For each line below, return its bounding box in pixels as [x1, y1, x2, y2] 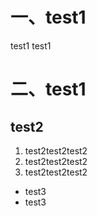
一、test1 [10, 6, 87, 29]
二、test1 [10, 78, 87, 101]
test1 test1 [10, 39, 52, 52]
